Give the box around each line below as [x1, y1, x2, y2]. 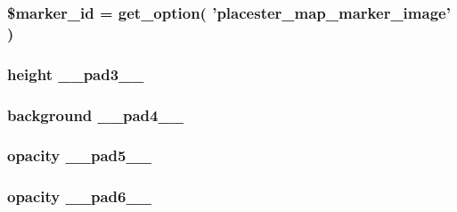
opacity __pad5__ [7, 144, 151, 167]
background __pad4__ [7, 103, 184, 126]
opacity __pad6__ [7, 185, 151, 208]
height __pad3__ [7, 62, 144, 85]
